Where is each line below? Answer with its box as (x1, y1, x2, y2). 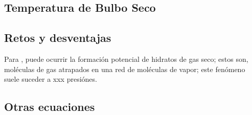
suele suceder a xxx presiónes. (4, 74, 97, 84)
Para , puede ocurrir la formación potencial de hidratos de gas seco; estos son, (4, 53, 248, 64)
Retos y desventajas (4, 30, 111, 45)
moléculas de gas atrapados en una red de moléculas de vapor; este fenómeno (4, 63, 245, 74)
